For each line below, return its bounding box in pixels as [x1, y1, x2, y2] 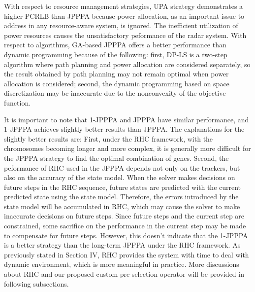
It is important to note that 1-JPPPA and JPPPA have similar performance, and [4, 114, 249, 124]
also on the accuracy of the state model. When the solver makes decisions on [4, 172, 235, 182]
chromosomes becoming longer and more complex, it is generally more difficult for [4, 143, 251, 153]
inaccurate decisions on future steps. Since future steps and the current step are [4, 211, 245, 221]
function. [4, 97, 31, 108]
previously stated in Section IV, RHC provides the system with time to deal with [4, 249, 249, 259]
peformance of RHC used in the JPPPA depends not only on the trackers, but [4, 162, 240, 173]
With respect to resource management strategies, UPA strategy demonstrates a [4, 1, 243, 11]
